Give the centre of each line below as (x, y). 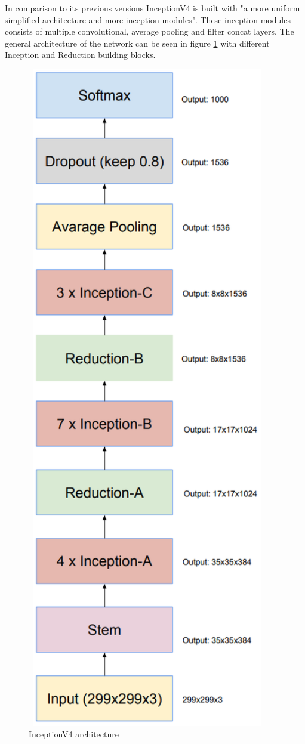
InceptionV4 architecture (74, 734)
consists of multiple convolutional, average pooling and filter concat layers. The (150, 31)
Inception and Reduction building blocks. (80, 55)
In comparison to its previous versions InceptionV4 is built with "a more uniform (152, 8)
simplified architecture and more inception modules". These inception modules (148, 19)
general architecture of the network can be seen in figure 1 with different (137, 43)
